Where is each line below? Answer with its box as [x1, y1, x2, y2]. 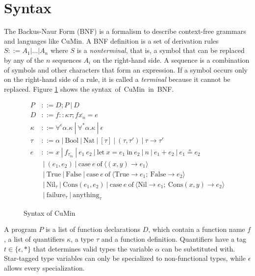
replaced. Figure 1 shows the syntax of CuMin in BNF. [4, 83, 174, 94]
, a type [71, 234, 94, 244]
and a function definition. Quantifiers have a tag [101, 234, 247, 244]
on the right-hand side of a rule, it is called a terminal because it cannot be [4, 74, 230, 84]
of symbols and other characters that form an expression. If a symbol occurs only [4, 64, 248, 75]
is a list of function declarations [45, 224, 141, 234]
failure [46, 192, 66, 199]
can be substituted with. [162, 243, 235, 253]
